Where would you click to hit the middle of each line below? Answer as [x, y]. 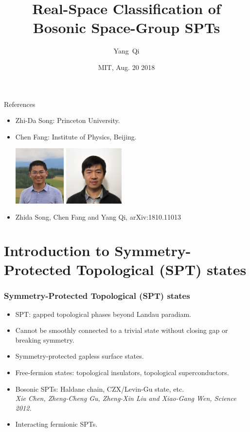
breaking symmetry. [45, 339]
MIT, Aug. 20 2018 [126, 67]
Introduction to [57, 251]
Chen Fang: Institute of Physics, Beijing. [76, 136]
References [20, 104]
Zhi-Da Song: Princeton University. [68, 120]
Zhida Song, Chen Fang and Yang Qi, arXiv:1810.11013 [98, 217]
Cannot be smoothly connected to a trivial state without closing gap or [122, 330]
